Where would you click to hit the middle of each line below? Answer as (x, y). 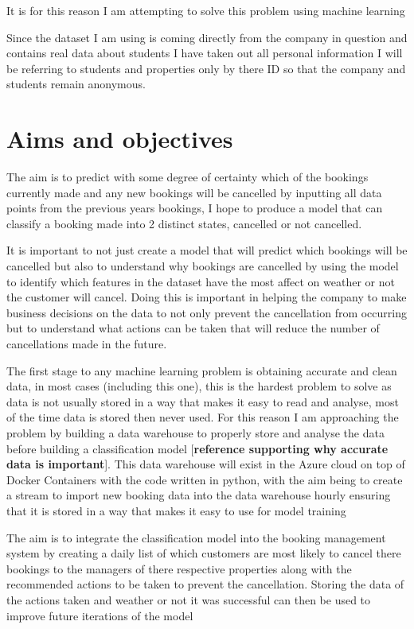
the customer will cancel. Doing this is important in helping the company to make (207, 297)
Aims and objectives (120, 139)
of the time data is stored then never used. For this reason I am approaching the (203, 417)
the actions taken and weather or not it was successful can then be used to (189, 599)
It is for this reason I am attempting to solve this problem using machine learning (206, 10)
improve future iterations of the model (100, 615)
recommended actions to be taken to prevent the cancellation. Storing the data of (205, 584)
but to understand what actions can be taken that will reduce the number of (193, 328)
